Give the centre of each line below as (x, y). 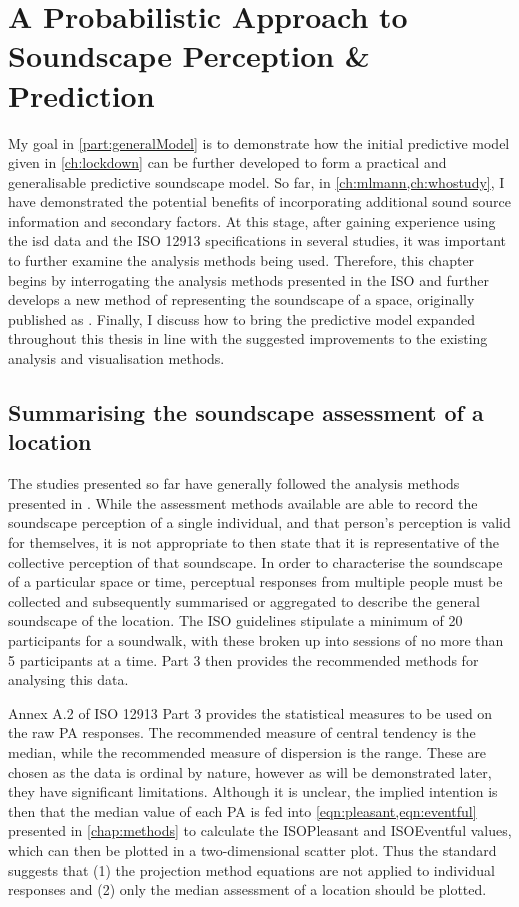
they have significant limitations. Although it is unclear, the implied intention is (253, 791)
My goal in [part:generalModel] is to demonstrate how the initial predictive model (259, 142)
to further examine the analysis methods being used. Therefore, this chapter (241, 260)
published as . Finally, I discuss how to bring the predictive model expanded (241, 318)
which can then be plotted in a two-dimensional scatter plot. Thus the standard (252, 849)
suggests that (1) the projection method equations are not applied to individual (251, 869)
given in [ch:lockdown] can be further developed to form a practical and (227, 162)
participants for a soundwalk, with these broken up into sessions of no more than (256, 639)
